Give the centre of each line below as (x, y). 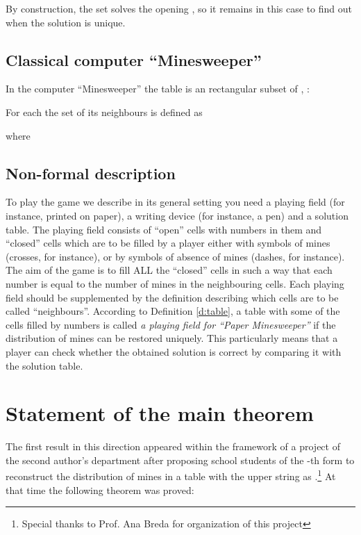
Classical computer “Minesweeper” (134, 59)
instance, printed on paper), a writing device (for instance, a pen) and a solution (177, 215)
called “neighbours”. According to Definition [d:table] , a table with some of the (173, 311)
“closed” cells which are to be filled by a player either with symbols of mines (168, 243)
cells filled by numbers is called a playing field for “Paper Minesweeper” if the (171, 324)
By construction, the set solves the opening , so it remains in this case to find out (179, 8)
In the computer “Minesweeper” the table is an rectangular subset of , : (158, 89)
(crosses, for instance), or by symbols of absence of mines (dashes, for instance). (175, 256)
